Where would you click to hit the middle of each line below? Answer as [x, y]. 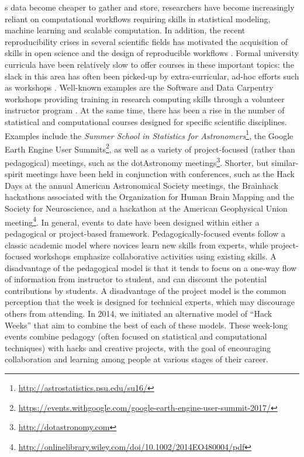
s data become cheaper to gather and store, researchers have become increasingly [150, 7]
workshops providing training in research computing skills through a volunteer [145, 98]
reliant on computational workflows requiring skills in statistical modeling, [138, 18]
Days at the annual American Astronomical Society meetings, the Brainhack [142, 185]
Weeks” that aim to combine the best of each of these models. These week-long [146, 325]
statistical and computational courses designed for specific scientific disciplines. [146, 121]
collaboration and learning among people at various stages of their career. [137, 359]
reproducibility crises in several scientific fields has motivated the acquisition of [146, 41]
